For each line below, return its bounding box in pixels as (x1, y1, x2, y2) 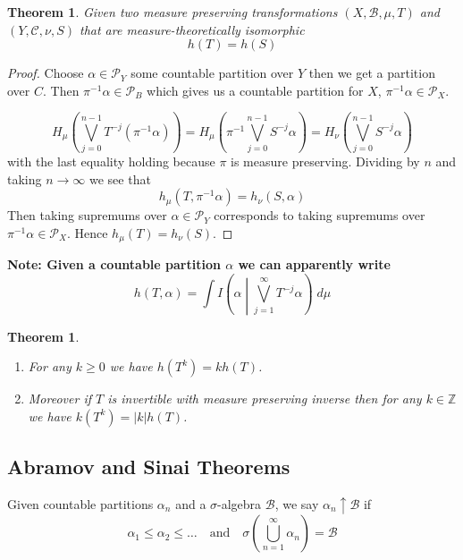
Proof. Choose (7, 64, 84, 82)
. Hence (66, 223, 108, 242)
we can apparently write (238, 255, 391, 274)
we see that (88, 169, 151, 188)
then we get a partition (308, 64, 435, 82)
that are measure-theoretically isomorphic (79, 20, 305, 38)
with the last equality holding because (7, 152, 215, 171)
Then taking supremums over (7, 206, 167, 225)
